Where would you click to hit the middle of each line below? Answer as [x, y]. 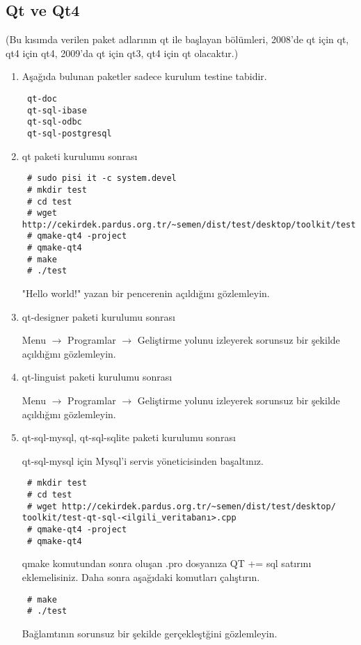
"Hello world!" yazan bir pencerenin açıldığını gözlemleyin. [146, 293]
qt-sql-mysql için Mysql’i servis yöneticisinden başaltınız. [143, 460]
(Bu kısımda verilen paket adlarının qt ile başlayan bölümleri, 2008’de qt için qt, [177, 39]
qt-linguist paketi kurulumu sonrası [97, 377]
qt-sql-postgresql [69, 133]
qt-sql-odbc [54, 122]
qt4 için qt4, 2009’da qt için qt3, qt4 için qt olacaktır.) [122, 53]
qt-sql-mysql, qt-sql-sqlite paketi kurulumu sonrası [129, 437]
